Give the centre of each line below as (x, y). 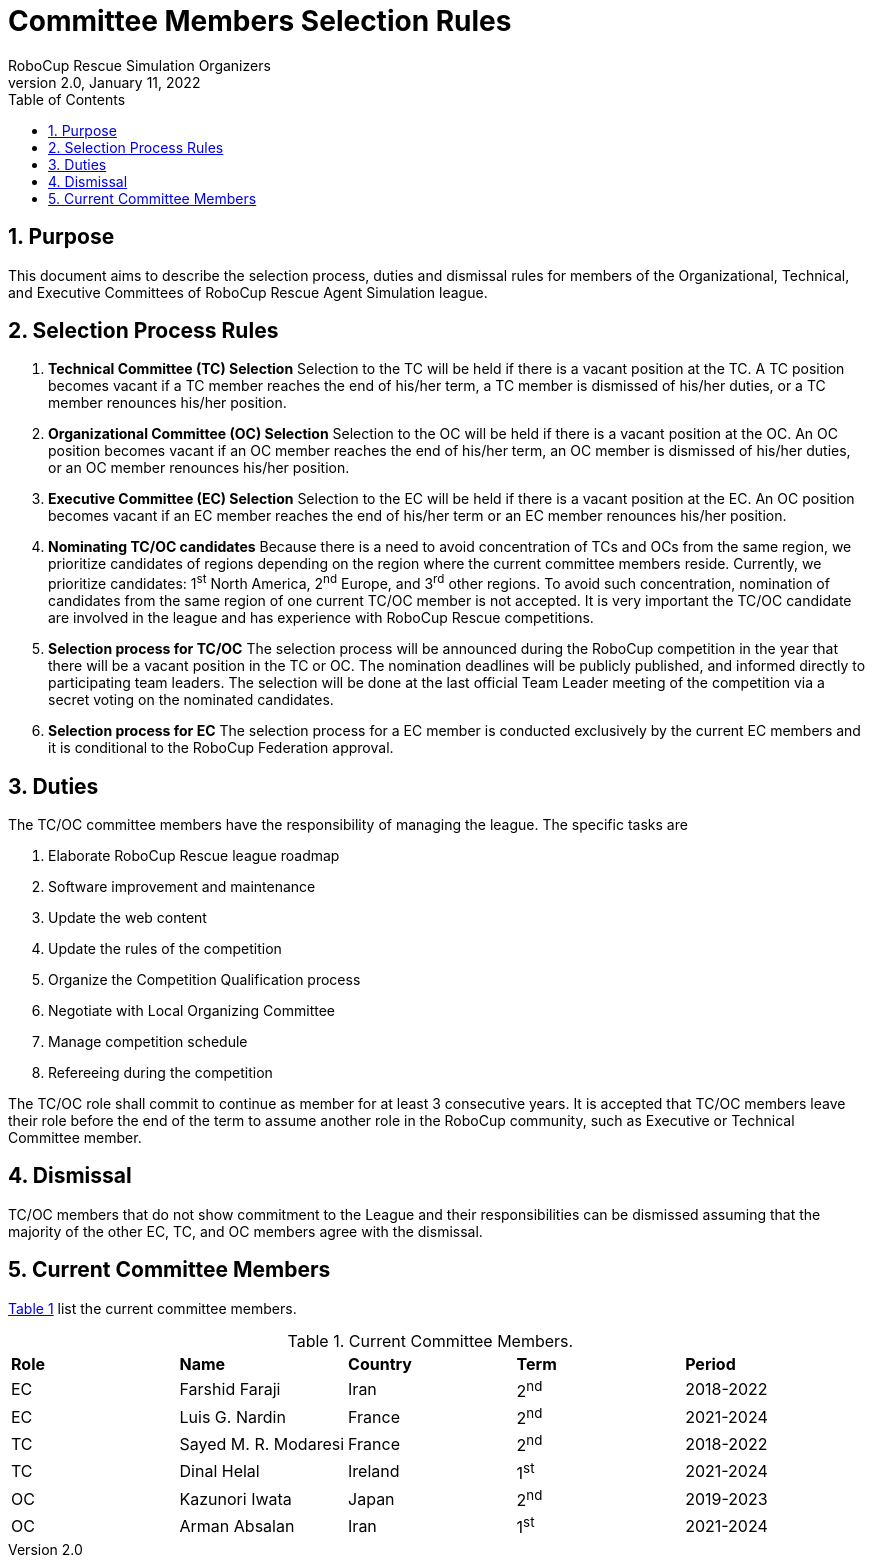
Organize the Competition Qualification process (204, 979)
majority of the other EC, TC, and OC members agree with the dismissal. (245, 1231)
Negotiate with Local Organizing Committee (191, 1010)
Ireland (374, 1471)
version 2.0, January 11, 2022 (104, 82)
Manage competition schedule (148, 1041)
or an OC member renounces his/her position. (199, 468)
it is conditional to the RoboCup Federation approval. (221, 748)
